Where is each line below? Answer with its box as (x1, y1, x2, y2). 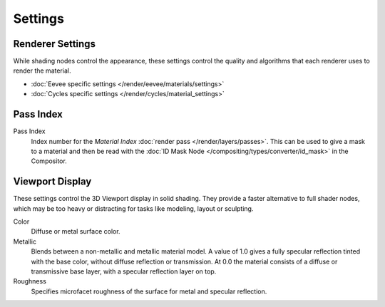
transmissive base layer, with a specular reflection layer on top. (31, 267, 217, 276)
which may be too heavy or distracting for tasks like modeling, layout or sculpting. (13, 204, 254, 213)
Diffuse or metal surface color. (31, 227, 120, 236)
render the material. (13, 66, 71, 75)
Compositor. (31, 157, 67, 165)
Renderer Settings (13, 38, 96, 50)
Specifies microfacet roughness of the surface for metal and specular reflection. (31, 287, 267, 296)
